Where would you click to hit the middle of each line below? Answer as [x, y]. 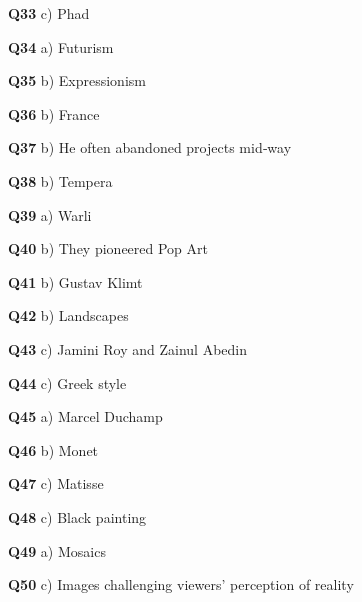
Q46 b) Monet [53, 449]
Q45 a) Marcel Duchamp [85, 416]
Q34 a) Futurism [61, 46]
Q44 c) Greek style [67, 382]
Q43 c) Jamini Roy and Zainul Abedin [128, 348]
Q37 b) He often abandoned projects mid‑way [150, 147]
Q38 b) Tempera [60, 180]
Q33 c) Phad [49, 13]
